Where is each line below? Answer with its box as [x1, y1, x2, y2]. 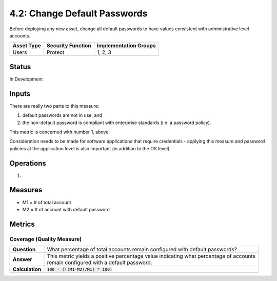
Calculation [12, 266, 42, 273]
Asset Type [12, 42, 41, 49]
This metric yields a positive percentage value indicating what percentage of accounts [47, 253, 256, 260]
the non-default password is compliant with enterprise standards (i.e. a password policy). [22, 119, 211, 126]
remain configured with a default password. [47, 259, 152, 266]
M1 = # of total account [22, 199, 71, 205]
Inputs [9, 89, 31, 98]
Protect [47, 49, 65, 56]
